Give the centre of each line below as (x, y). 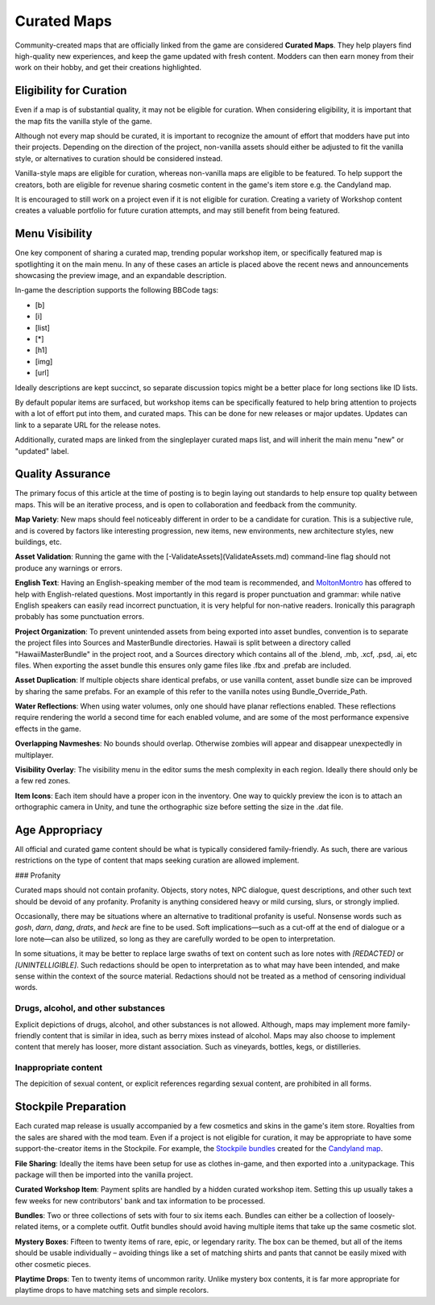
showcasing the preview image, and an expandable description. (121, 276)
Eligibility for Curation (71, 91)
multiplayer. (34, 754)
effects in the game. (48, 729)
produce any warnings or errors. (68, 567)
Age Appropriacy (59, 830)
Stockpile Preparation (70, 1107)
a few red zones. (43, 781)
